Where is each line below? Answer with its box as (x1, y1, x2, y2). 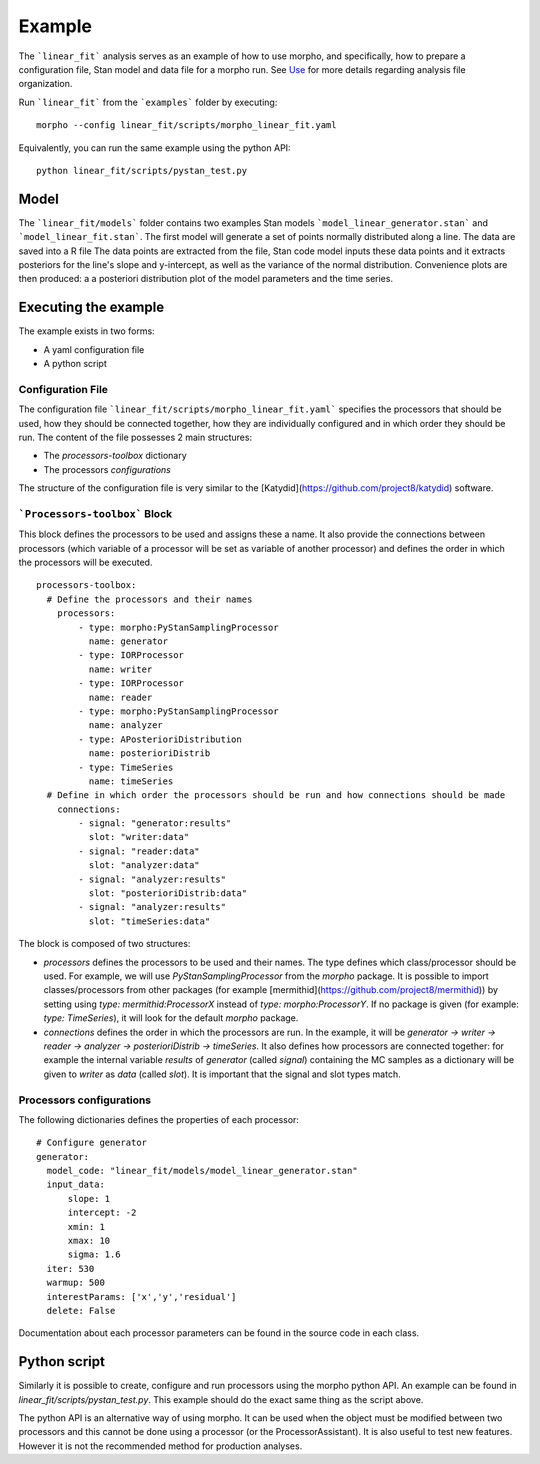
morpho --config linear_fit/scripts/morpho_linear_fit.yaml (36, 120, 337, 131)
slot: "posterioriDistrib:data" (88, 888, 248, 899)
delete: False (46, 1305, 116, 1316)
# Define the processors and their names (46, 593, 253, 605)
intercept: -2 (67, 1207, 137, 1219)
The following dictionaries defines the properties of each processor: (18, 1113, 300, 1125)
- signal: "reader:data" (78, 845, 200, 857)
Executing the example (18, 299, 165, 316)
